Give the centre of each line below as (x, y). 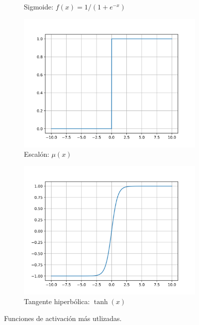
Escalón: (37, 154)
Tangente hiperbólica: (57, 301)
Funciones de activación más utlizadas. (63, 318)
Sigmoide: (39, 6)
